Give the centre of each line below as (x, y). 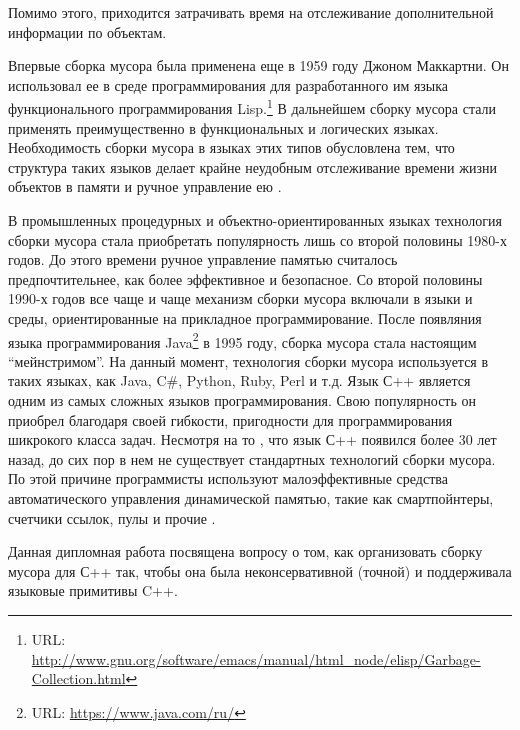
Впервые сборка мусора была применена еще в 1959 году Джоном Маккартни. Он (258, 65)
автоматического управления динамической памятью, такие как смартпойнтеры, (251, 497)
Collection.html (78, 678)
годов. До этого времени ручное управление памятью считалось (203, 259)
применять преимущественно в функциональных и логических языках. (223, 127)
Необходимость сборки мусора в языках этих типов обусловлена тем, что (231, 147)
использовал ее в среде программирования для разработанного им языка (228, 84)
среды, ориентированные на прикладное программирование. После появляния (245, 317)
